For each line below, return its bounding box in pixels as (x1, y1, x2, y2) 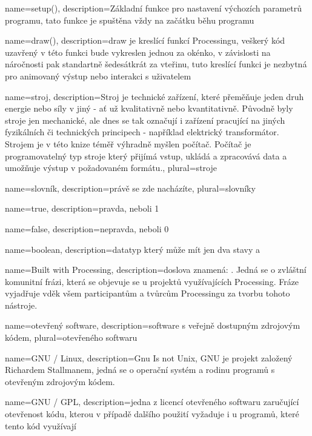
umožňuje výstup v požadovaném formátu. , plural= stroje (5, 161, 217, 174)
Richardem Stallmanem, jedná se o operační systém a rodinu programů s (5, 363, 275, 376)
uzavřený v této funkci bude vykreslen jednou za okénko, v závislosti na (5, 45, 271, 58)
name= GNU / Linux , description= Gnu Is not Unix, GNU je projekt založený (5, 351, 293, 364)
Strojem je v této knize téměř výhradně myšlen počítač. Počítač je (5, 137, 251, 150)
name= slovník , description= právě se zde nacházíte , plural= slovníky (5, 181, 256, 194)
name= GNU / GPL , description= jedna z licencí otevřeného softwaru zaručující (5, 395, 299, 408)
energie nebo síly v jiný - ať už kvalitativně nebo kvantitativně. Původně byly (5, 102, 293, 115)
